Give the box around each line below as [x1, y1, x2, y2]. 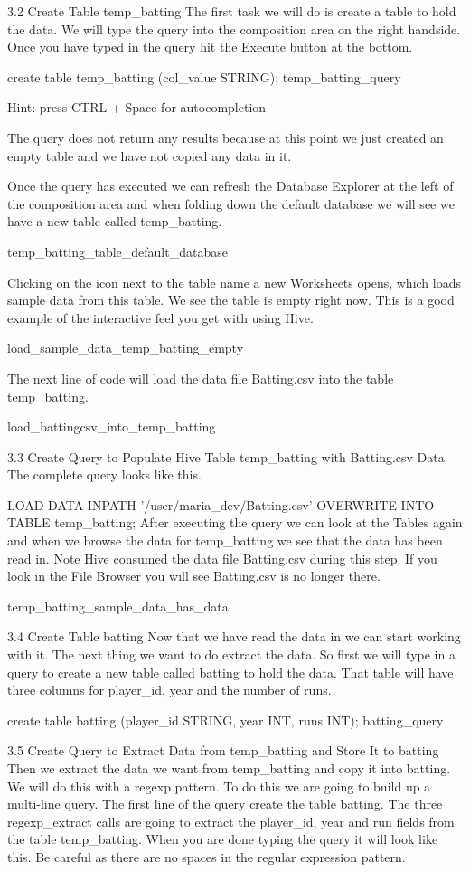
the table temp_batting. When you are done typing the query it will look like [7, 829, 438, 848]
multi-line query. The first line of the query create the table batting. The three [7, 794, 443, 813]
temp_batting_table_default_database [7, 242, 228, 261]
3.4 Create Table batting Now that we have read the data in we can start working [7, 627, 461, 646]
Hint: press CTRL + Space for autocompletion [7, 98, 267, 117]
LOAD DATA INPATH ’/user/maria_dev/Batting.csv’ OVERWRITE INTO [7, 495, 435, 514]
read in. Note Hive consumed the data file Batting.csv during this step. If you [7, 548, 437, 567]
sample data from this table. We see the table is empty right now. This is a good [7, 290, 455, 309]
